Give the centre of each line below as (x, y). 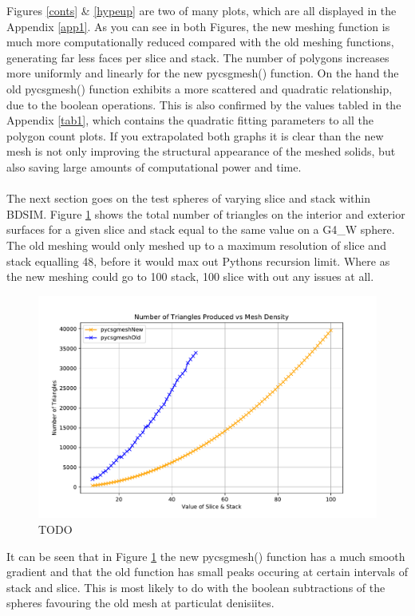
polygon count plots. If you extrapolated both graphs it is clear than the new (195, 135)
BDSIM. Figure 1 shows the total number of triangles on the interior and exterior (206, 213)
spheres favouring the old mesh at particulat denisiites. (140, 603)
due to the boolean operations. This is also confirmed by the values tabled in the (204, 104)
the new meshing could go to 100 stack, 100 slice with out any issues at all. (190, 276)
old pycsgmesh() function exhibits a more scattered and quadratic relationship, (200, 88)
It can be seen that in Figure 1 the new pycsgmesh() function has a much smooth (206, 556)
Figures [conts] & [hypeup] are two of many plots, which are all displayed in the (202, 10)
